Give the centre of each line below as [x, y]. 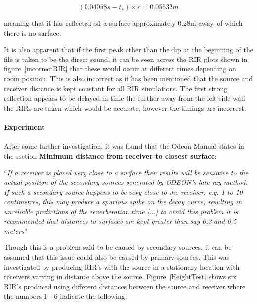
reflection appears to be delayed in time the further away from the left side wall [125, 98]
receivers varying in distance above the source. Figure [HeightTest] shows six [120, 276]
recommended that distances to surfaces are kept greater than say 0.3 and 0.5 [120, 221]
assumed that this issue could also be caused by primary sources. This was [117, 257]
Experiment [24, 127]
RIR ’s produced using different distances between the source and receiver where [125, 286]
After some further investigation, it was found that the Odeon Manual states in [124, 146]
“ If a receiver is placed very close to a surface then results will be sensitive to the [126, 172]
